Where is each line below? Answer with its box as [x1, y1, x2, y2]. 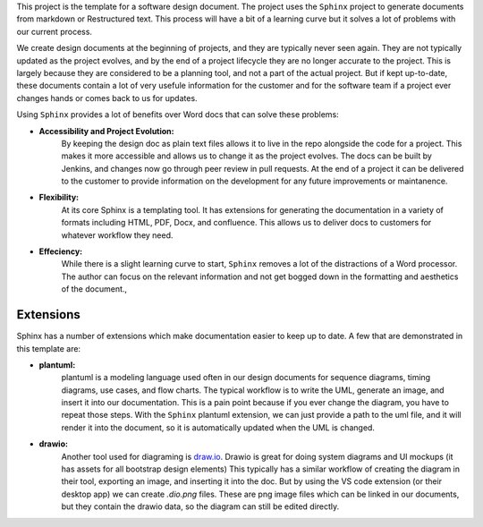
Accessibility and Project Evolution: [38, 125, 174, 136]
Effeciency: [38, 246, 83, 257]
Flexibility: [38, 192, 80, 203]
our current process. [16, 26, 93, 37]
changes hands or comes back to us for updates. [16, 92, 198, 103]
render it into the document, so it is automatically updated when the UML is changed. [61, 421, 376, 433]
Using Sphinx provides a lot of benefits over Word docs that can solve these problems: [16, 109, 339, 120]
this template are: [16, 343, 80, 353]
